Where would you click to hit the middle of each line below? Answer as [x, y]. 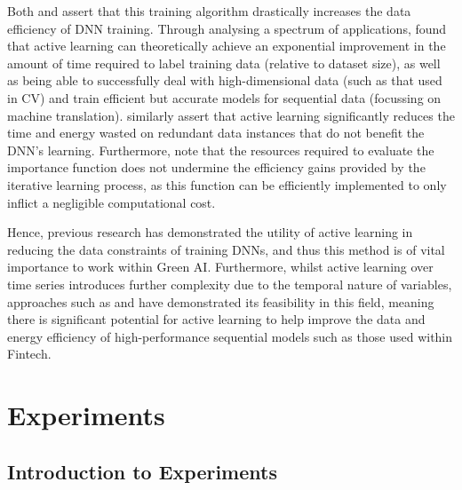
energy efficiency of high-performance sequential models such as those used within [230, 336]
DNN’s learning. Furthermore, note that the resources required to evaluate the [221, 150]
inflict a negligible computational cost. [112, 202]
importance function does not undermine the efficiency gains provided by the [216, 167]
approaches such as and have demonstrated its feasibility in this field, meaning [221, 301]
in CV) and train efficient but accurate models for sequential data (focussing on [224, 97]
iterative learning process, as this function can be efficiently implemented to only [227, 184]
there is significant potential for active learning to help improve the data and [216, 319]
